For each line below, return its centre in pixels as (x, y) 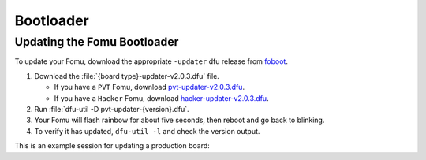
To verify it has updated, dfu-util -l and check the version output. (147, 131)
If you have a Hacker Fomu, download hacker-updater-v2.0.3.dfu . (161, 98)
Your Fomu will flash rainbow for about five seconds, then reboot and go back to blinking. (179, 120)
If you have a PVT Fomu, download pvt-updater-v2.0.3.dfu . (149, 87)
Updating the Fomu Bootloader (97, 42)
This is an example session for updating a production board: (112, 146)
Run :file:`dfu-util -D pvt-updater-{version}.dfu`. (112, 109)
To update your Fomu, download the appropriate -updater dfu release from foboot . (151, 61)
